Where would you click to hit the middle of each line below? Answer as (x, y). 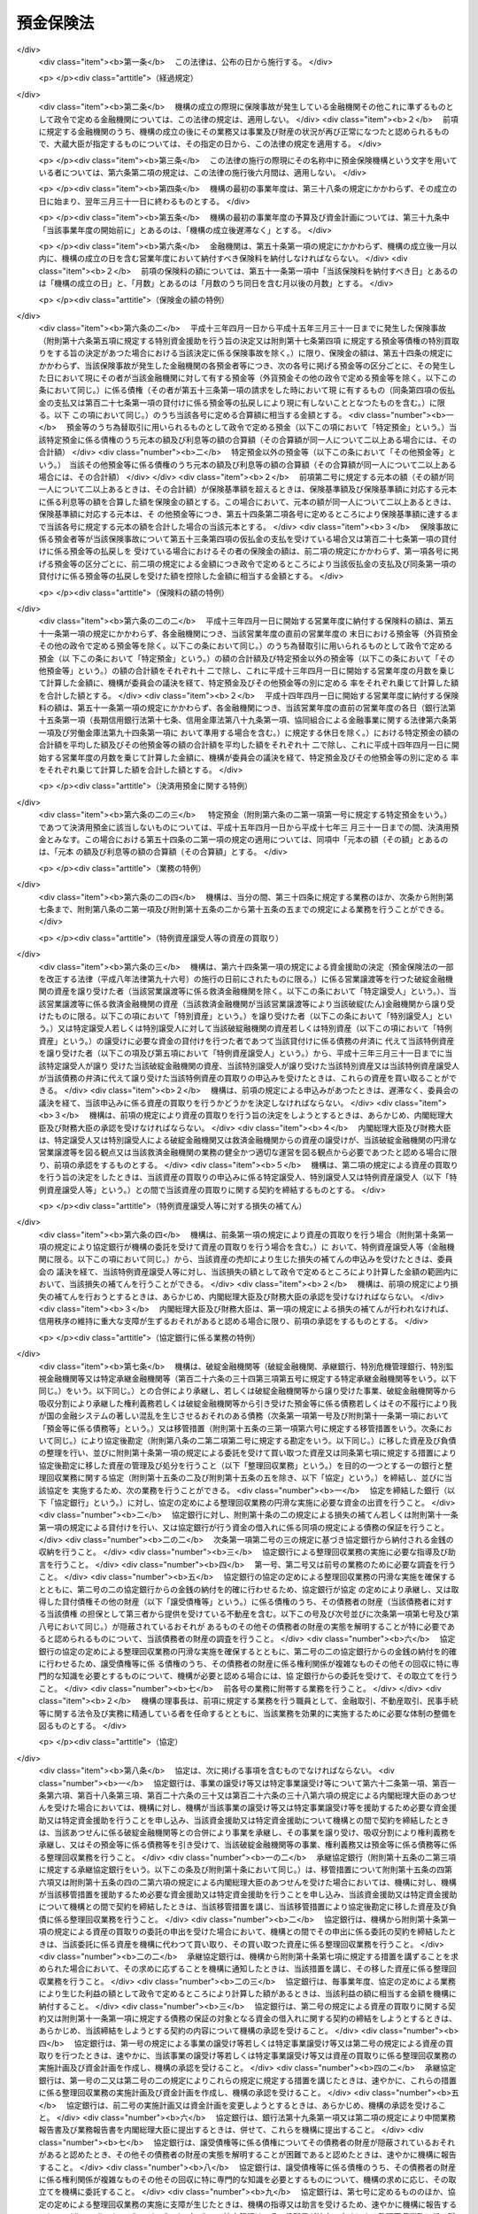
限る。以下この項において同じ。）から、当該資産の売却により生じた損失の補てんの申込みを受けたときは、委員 (253, 1259)
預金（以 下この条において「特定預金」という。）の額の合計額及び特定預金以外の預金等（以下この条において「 (239, 658)
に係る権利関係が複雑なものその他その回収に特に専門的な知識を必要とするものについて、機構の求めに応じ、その (243, 2179)
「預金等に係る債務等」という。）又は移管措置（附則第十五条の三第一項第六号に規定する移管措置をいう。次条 (238, 1428)
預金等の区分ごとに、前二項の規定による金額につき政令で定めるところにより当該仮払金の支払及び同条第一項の (255, 563)
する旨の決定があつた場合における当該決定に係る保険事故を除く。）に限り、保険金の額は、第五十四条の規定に (253, 353)
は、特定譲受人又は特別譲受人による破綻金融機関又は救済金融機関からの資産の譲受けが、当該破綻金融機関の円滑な (248, 1140)
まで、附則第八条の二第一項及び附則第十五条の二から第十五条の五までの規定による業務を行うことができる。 (251, 909)
